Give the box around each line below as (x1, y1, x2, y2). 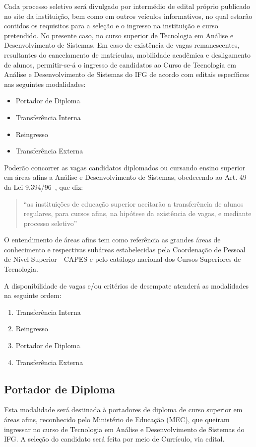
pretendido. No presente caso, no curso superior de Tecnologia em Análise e (4, 30, 234, 40)
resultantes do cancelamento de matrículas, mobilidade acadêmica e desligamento (4, 49, 251, 60)
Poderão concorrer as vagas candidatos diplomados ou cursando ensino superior (4, 162, 246, 172)
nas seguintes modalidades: (4, 78, 86, 89)
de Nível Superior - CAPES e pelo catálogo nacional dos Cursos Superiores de (4, 254, 241, 264)
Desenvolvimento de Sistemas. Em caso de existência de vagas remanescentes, (4, 40, 240, 50)
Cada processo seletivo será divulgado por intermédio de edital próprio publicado (4, 1, 251, 11)
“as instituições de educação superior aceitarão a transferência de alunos (23, 198, 244, 209)
